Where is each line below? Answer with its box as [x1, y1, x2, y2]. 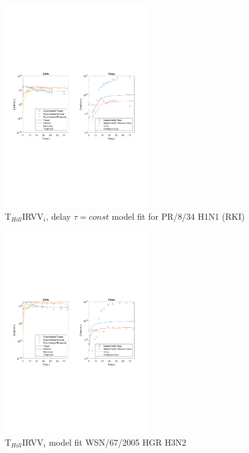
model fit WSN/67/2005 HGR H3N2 [48, 435, 187, 448]
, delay [46, 209, 71, 222]
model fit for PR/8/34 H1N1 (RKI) [111, 209, 245, 222]
